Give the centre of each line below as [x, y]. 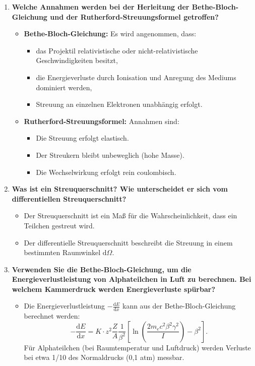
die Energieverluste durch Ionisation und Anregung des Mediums [136, 77]
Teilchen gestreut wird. [59, 225]
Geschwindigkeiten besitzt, [77, 60]
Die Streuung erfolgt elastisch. [82, 138]
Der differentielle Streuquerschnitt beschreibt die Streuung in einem [128, 242]
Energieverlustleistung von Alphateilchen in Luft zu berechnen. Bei [132, 279]
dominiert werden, [64, 87]
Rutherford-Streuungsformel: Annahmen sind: [102, 121]
